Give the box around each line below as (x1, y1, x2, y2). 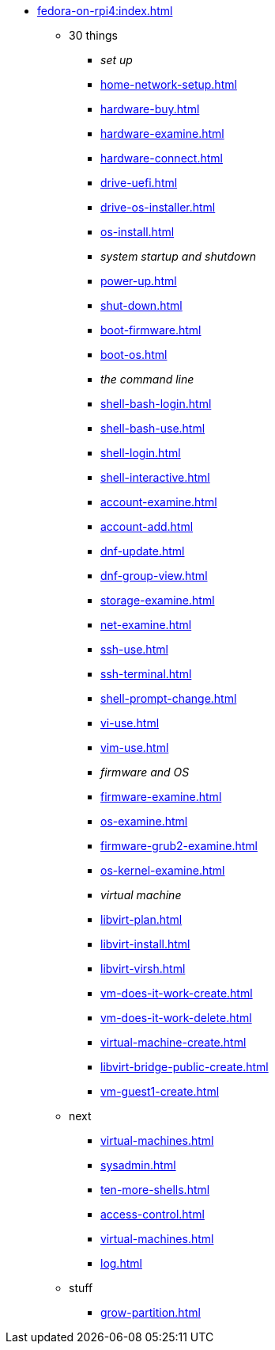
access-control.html (100, 1207, 205, 1221)
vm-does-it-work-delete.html (100, 1011, 252, 1024)
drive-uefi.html (100, 176, 178, 189)
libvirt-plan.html (100, 913, 183, 926)
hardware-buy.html (100, 102, 200, 116)
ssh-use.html (100, 643, 168, 656)
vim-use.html (100, 741, 169, 754)
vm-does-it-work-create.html (100, 986, 253, 1000)
